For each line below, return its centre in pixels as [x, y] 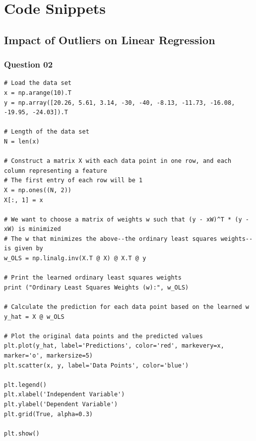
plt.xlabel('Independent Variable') [64, 395]
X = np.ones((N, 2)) [38, 190]
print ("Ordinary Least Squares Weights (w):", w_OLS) [96, 287]
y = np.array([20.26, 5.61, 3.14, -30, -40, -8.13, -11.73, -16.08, [120, 103]
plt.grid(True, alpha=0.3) [48, 414]
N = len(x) [22, 141]
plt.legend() [25, 385]
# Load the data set [38, 83]
